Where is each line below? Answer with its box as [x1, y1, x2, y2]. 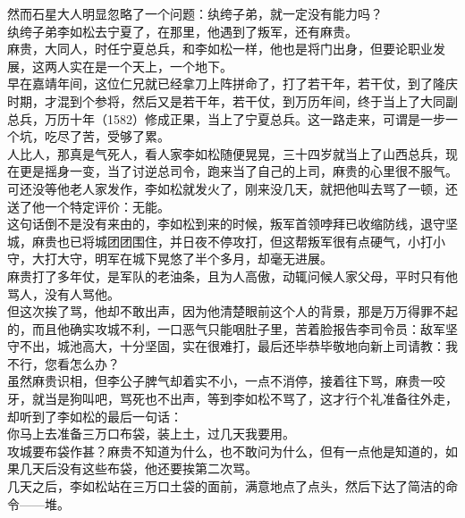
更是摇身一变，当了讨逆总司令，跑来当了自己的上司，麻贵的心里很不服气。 [19, 162, 458, 180]
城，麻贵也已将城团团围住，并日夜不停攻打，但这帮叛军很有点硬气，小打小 [7, 231, 445, 250]
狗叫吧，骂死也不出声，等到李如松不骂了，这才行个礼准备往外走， [69, 389, 458, 408]
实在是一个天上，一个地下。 [69, 56, 232, 75]
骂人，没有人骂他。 [7, 284, 120, 303]
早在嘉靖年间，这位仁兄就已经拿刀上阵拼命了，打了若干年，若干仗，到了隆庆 [7, 74, 458, 93]
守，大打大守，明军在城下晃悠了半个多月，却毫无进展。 [7, 249, 333, 268]
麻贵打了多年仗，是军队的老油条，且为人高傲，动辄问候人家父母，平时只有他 [7, 266, 458, 285]
